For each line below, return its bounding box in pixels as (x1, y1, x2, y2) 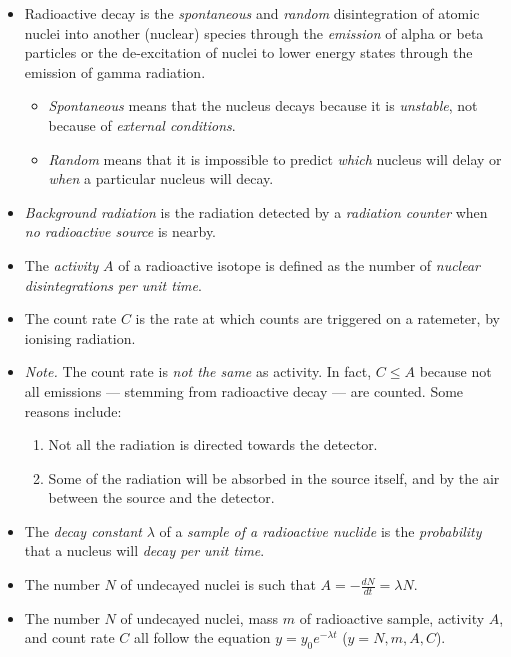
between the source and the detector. (48, 487, 275, 508)
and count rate (24, 627, 115, 648)
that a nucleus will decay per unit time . (24, 540, 265, 561)
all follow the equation (134, 627, 271, 648)
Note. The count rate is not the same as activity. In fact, (24, 361, 372, 382)
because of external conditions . (48, 114, 236, 135)
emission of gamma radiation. (24, 61, 206, 82)
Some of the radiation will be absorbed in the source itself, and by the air (48, 467, 500, 488)
